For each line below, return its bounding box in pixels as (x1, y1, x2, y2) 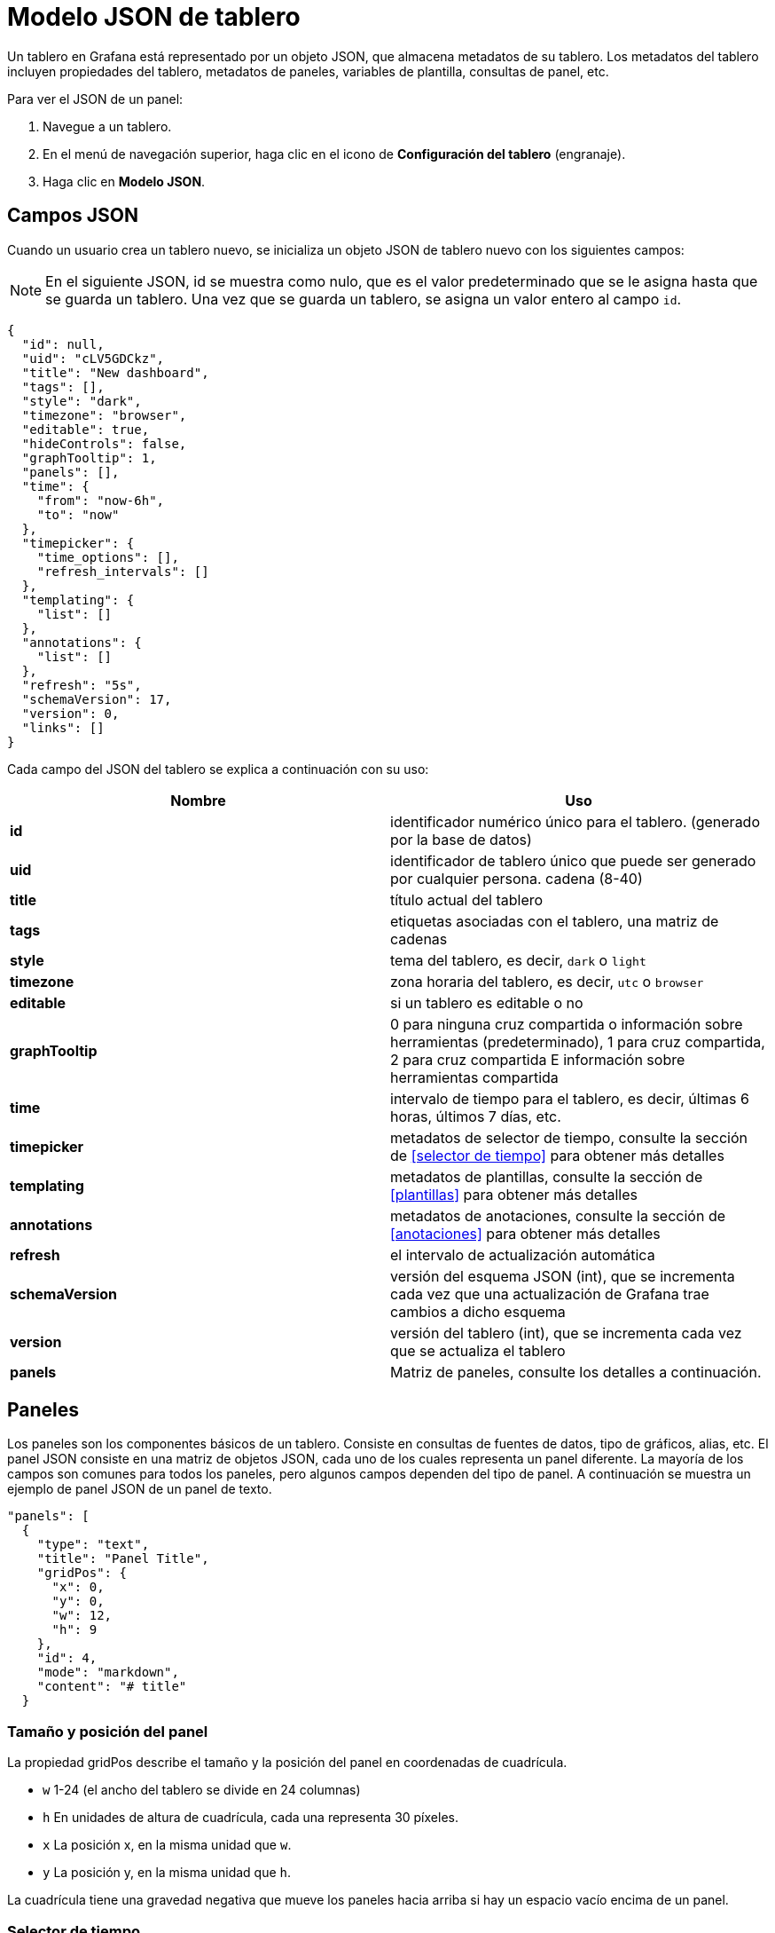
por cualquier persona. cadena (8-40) (390, 869, 643, 888)
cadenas (390, 929, 448, 948)
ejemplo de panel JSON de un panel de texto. (7, 1481, 272, 1497)
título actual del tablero (390, 890, 544, 909)
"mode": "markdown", (36, 1665, 179, 1680)
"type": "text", (36, 1537, 150, 1552)
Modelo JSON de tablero (7, 2, 301, 32)
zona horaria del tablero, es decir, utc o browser (390, 972, 704, 990)
